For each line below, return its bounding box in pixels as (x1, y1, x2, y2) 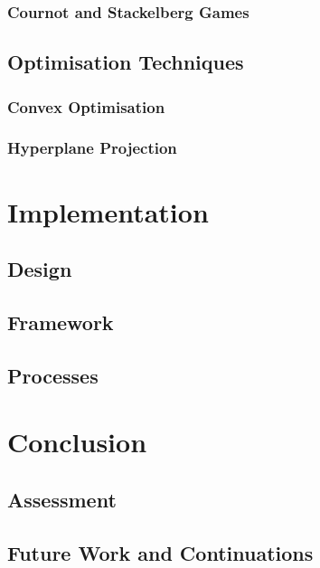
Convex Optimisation (7, 95, 165, 118)
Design (7, 255, 72, 283)
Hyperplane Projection (7, 137, 177, 159)
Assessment (7, 485, 117, 513)
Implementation (7, 193, 209, 230)
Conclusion (7, 423, 147, 460)
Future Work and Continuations (7, 538, 314, 566)
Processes (7, 361, 99, 389)
